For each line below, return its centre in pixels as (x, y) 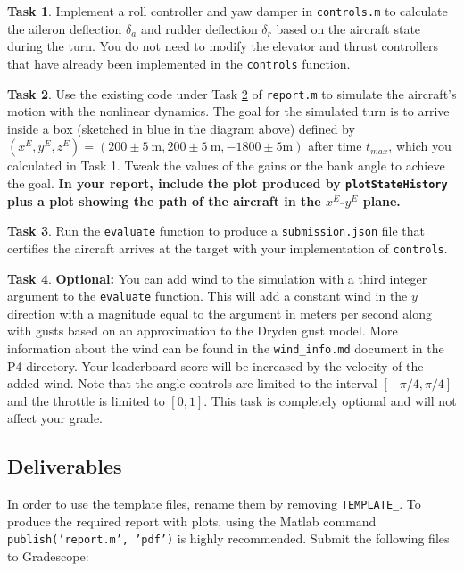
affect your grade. (55, 418)
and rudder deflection (199, 28)
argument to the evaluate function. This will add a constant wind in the (207, 296)
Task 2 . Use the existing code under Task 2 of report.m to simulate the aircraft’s (232, 93)
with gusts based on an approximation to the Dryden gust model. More (203, 331)
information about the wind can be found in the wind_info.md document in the (226, 348)
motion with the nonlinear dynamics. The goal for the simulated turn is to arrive (228, 111)
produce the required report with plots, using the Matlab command (192, 521)
